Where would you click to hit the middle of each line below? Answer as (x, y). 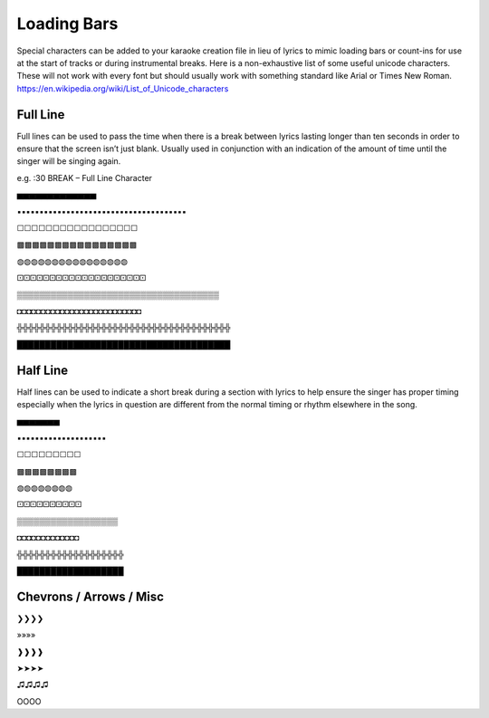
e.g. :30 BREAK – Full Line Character (85, 177)
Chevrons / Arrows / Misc (91, 596)
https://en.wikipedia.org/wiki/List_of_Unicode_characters (123, 88)
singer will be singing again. (69, 161)
